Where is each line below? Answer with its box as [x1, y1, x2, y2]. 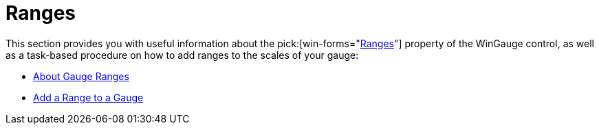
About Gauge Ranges [33, 70, 129, 82]
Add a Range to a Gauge [33, 91, 144, 103]
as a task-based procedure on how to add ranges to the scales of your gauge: [6, 49, 359, 61]
